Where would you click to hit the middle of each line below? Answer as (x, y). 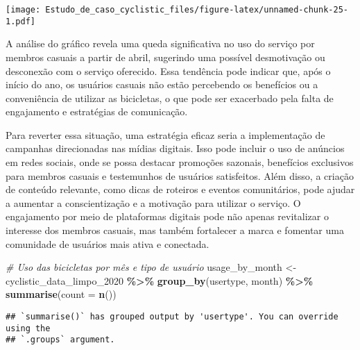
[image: (23, 10)
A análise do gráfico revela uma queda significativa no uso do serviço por (160, 43)
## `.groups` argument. (60, 340)
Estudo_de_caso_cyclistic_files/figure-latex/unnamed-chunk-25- (197, 10)
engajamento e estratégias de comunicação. (97, 111)
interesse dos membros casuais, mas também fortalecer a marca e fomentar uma (175, 230)
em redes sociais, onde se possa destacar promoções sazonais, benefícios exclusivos (180, 162)
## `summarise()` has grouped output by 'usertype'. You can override (172, 317)
